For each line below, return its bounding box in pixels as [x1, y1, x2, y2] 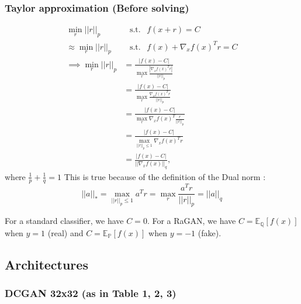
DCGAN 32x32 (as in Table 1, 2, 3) [5, 286, 177, 300]
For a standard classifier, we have [5, 215, 124, 227]
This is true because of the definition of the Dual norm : [64, 170, 266, 182]
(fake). [198, 226, 222, 239]
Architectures [5, 255, 88, 273]
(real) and [47, 226, 84, 239]
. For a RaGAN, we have [147, 215, 236, 227]
